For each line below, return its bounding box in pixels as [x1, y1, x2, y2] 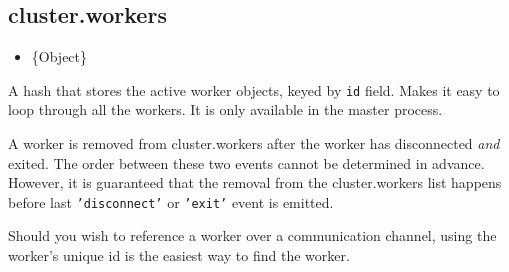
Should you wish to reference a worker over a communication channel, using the [8, 225, 497, 246]
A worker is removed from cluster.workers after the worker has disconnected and [8, 133, 500, 154]
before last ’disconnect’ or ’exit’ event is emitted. [8, 191, 334, 212]
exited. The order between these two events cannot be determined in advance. [8, 152, 485, 173]
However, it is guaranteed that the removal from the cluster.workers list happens [8, 172, 502, 193]
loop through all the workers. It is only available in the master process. [8, 99, 443, 120]
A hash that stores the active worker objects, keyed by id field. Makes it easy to [8, 79, 500, 100]
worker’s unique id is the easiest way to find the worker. [8, 245, 350, 266]
